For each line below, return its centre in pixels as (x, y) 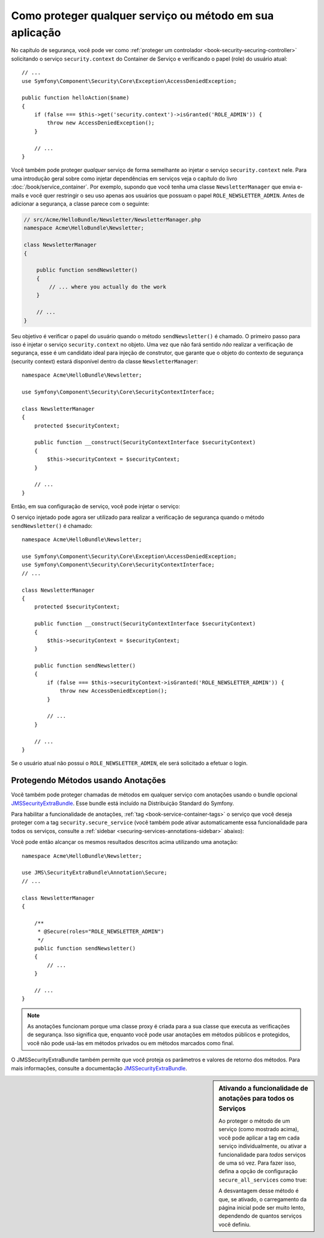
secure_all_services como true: (263, 1180)
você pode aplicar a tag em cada (259, 1138)
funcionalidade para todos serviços (262, 1155)
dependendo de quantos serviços (260, 1216)
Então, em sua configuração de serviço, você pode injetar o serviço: (96, 506)
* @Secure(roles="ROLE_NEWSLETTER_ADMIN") (101, 932)
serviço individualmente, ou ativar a (263, 1146)
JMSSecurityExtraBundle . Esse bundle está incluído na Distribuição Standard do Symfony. (122, 803)
